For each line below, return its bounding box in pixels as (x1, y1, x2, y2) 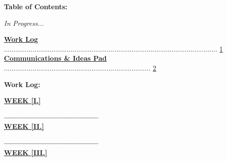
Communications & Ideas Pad (4, 53, 107, 63)
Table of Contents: (4, 1, 68, 11)
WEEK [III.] (4, 147, 47, 157)
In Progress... (4, 18, 44, 28)
